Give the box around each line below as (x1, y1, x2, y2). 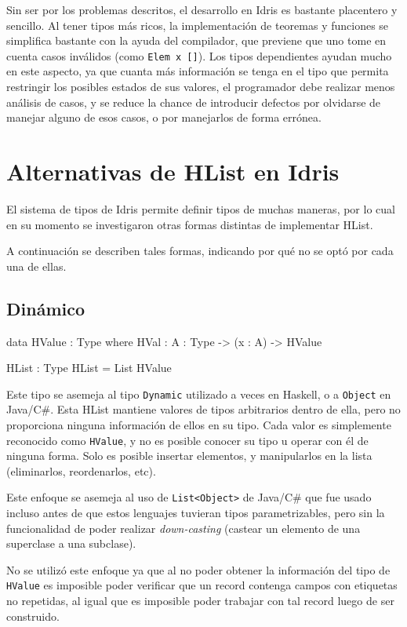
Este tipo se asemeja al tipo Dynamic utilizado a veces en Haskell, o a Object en (6, 385, 391, 402)
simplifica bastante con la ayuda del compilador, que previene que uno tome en (6, 32, 387, 49)
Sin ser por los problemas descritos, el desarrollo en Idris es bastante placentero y (6, 2, 398, 17)
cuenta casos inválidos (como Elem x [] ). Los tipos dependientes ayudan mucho (6, 47, 392, 64)
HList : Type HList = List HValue (6, 359, 172, 376)
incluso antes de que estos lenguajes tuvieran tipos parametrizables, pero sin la (6, 505, 385, 521)
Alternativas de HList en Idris (6, 155, 340, 187)
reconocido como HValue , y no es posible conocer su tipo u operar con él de (6, 432, 369, 448)
